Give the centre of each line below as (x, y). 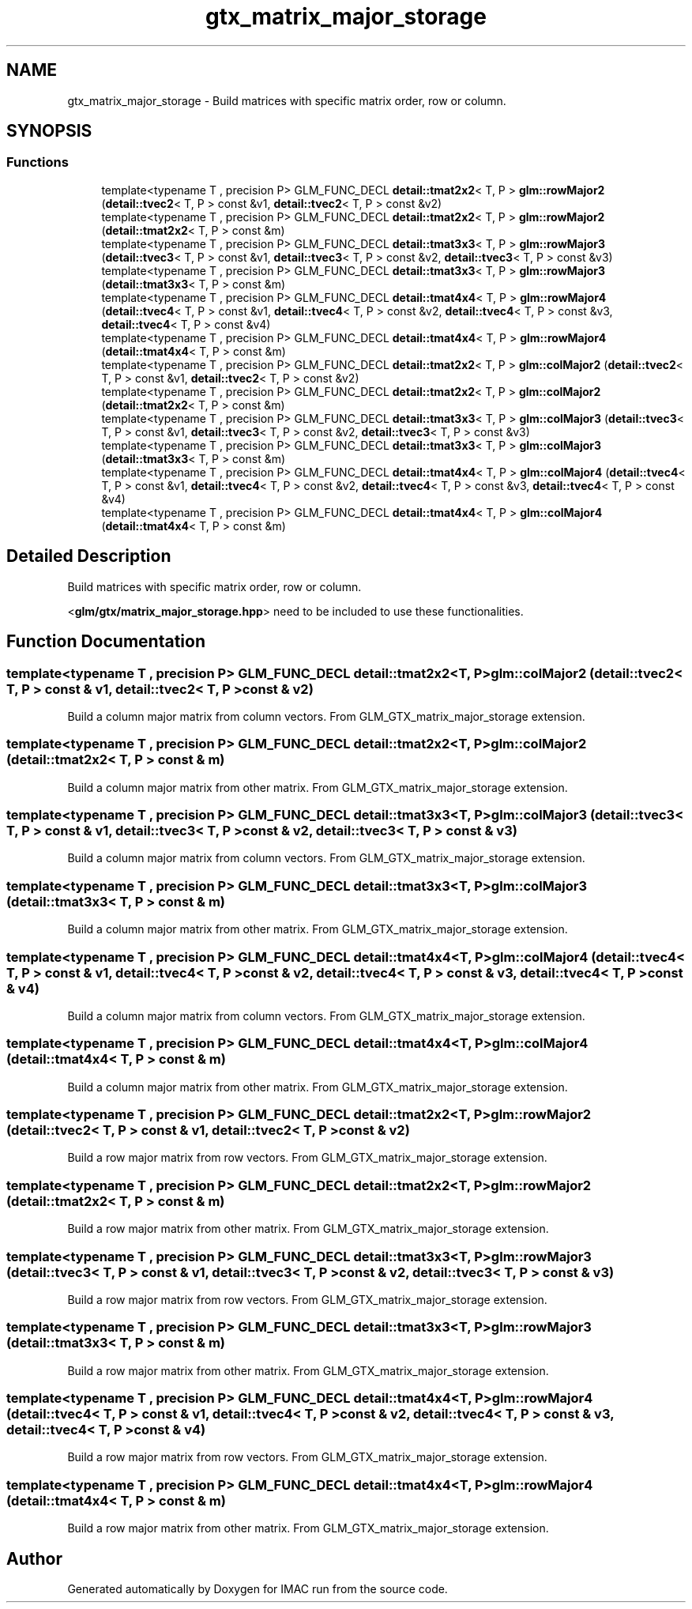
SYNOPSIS (49, 131)
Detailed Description (89, 556)
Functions (38, 162)
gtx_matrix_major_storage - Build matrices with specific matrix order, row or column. (287, 100)
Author (34, 1558)
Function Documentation (106, 642)
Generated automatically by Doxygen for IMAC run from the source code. (258, 1588)
